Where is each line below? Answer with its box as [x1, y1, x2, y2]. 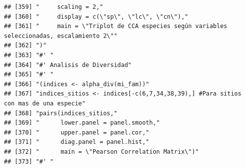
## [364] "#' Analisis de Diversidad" [4, 61, 132, 68]
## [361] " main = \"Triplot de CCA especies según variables [4, 23, 228, 30]
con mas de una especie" [4, 100, 86, 107]
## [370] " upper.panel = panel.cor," [4, 129, 149, 136]
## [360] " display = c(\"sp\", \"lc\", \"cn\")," [4, 13, 189, 20]
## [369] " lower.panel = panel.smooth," [4, 119, 160, 127]
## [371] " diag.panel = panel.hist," [4, 138, 149, 146]
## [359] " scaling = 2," [4, 3, 103, 10]
